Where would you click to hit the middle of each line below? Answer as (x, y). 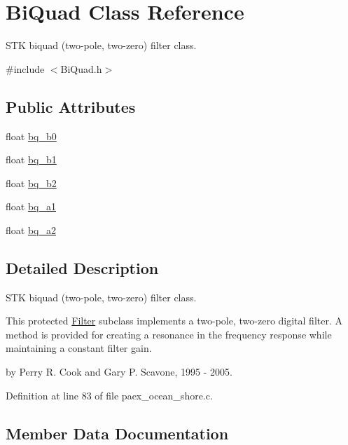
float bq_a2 (31, 230)
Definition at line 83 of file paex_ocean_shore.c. (109, 395)
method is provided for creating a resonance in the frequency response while (169, 334)
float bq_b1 (31, 159)
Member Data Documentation (117, 433)
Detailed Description (82, 267)
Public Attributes (71, 106)
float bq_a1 (31, 206)
